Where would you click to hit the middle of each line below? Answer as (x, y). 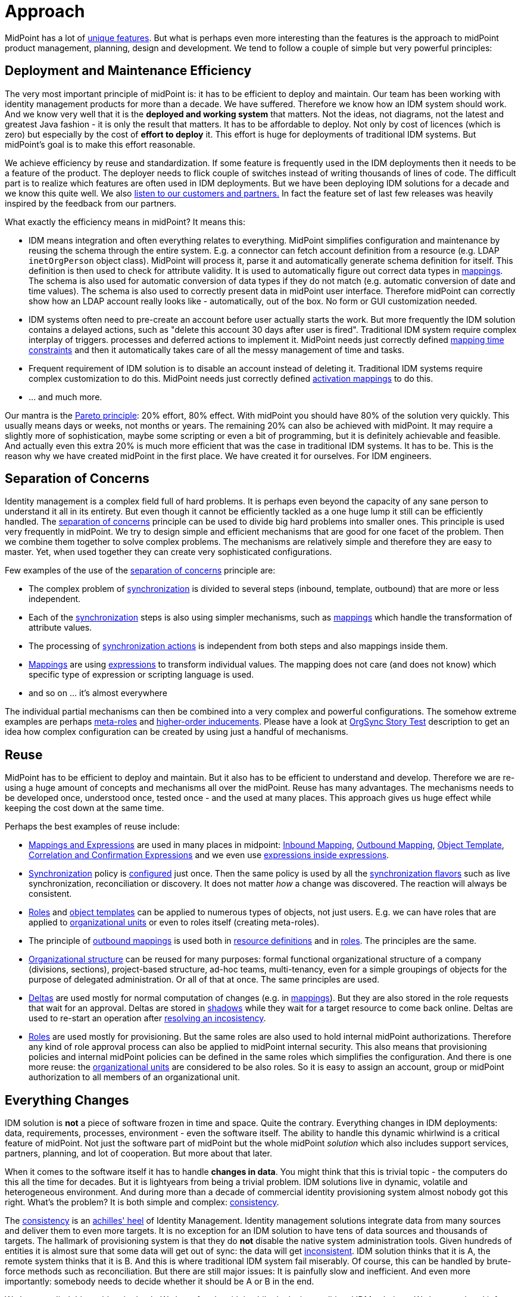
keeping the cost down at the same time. (85, 808)
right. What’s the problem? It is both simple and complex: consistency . (142, 1202)
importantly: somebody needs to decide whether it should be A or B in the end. (160, 1282)
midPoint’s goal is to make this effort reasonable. (100, 144)
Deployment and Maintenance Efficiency (128, 71)
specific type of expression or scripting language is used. (141, 675)
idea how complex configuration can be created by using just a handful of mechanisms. (177, 732)
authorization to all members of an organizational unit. (134, 1077)
